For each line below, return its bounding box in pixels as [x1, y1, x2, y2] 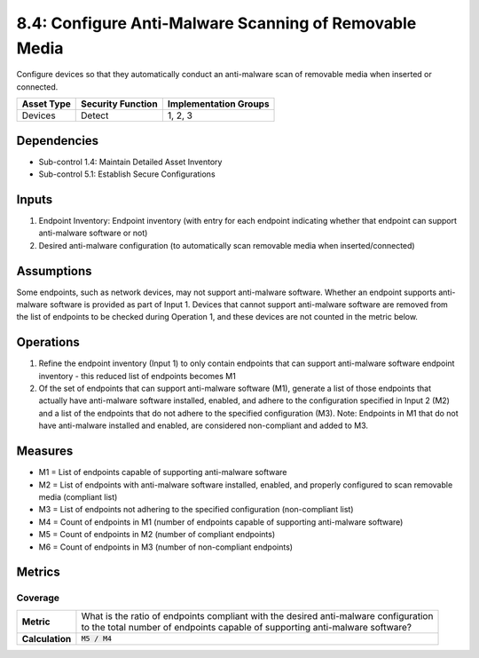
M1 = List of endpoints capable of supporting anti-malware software [38, 467, 287, 478]
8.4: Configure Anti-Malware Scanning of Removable [16, 13, 417, 33]
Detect [81, 109, 109, 122]
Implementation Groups [167, 98, 270, 110]
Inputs [16, 192, 53, 207]
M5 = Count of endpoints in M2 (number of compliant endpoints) [38, 529, 276, 540]
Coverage [16, 591, 60, 604]
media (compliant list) [38, 491, 118, 502]
